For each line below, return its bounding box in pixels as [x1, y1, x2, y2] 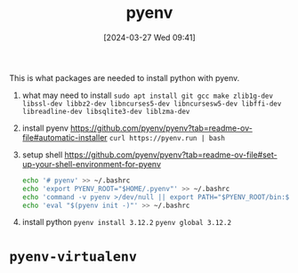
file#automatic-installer [21, 132, 109, 142]
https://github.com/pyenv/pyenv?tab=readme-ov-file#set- [64, 149, 278, 160]
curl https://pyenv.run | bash [109, 133, 225, 142]
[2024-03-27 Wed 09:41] [103, 32, 196, 43]
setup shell [21, 149, 63, 160]
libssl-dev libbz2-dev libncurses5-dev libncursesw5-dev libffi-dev [21, 99, 282, 108]
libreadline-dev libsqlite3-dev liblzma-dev [21, 107, 190, 116]
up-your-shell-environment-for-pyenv [21, 158, 162, 169]
